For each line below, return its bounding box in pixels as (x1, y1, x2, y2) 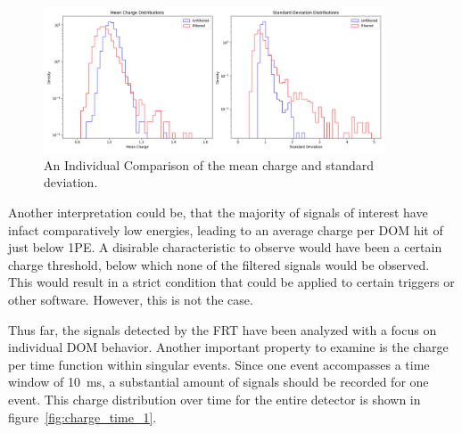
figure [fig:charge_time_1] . (8, 407, 157, 426)
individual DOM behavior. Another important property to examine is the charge (8, 338, 449, 356)
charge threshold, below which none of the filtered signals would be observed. (8, 255, 430, 274)
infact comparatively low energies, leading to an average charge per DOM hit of (8, 220, 443, 239)
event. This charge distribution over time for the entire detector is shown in (8, 389, 421, 408)
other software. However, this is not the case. (8, 290, 253, 308)
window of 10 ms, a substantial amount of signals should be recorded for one (8, 372, 429, 391)
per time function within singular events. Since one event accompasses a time (8, 355, 430, 373)
